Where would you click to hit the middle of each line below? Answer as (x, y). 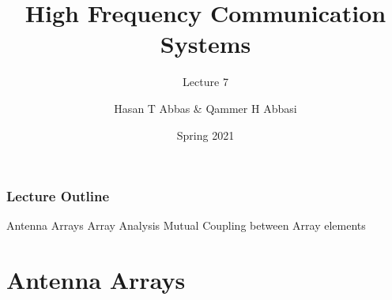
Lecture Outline (58, 196)
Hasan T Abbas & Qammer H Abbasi (205, 108)
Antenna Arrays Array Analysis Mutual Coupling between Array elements (186, 225)
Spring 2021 (205, 135)
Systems (205, 44)
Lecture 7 (205, 82)
